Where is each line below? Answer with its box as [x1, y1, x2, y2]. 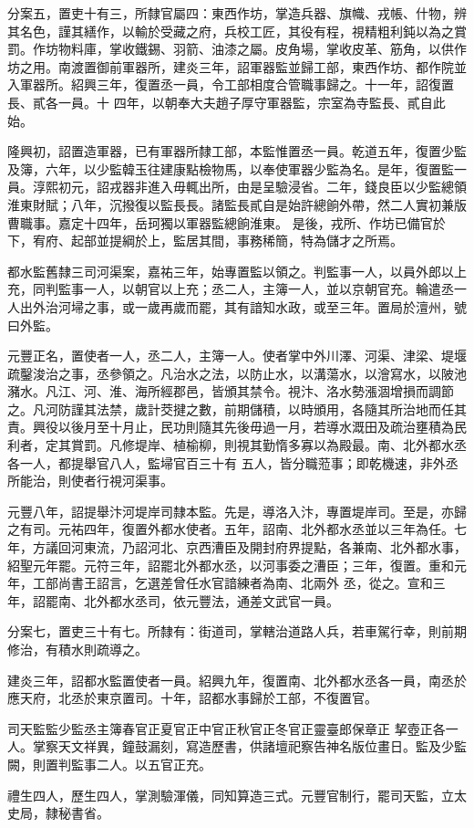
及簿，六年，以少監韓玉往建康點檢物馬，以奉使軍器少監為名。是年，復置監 [7, 159, 454, 178]
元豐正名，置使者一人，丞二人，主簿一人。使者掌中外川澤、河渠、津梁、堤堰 [7, 346, 467, 365]
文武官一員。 [262, 591, 339, 610]
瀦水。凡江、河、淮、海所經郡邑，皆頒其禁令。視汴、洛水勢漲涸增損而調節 [7, 382, 454, 401]
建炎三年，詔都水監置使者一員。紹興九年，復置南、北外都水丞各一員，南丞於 [7, 670, 467, 689]
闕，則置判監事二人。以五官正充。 [7, 754, 211, 773]
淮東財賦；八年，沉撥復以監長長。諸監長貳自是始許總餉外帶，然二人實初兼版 [7, 194, 467, 214]
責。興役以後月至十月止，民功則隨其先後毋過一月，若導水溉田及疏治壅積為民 [7, 417, 467, 436]
